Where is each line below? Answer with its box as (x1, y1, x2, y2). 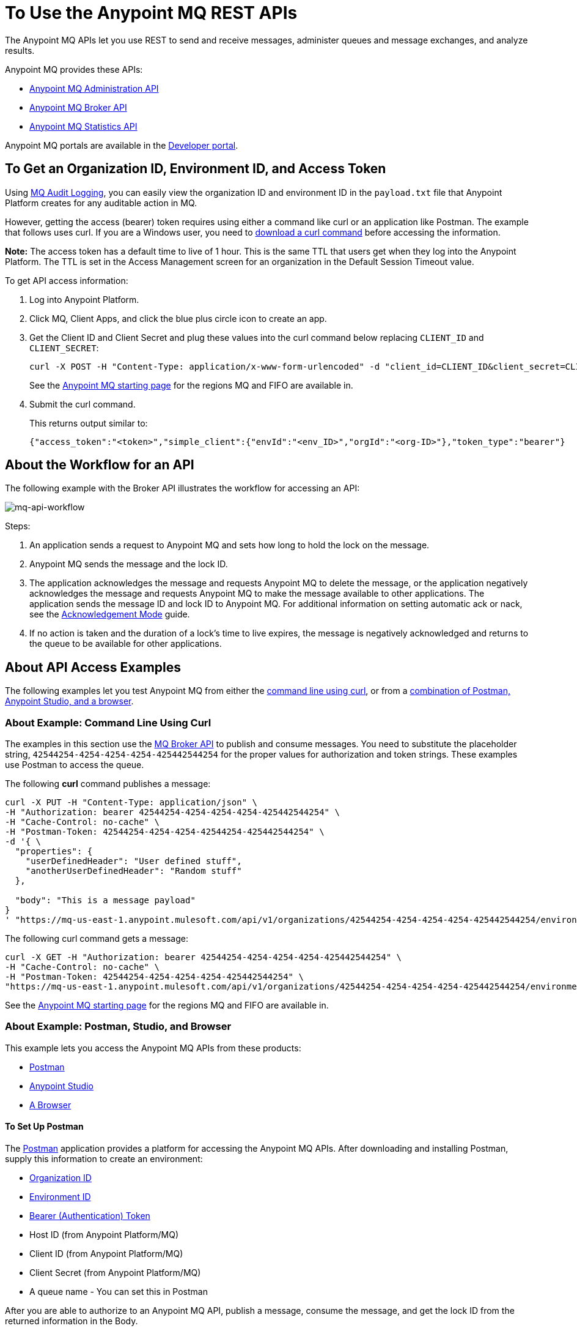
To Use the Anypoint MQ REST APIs (5, 2, 298, 23)
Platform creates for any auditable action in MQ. (5, 197, 197, 208)
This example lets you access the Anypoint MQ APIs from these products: (5, 1042, 301, 1053)
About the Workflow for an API (5, 457, 194, 473)
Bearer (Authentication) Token (29, 1210, 150, 1221)
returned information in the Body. (5, 1316, 138, 1326)
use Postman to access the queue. (5, 759, 144, 770)
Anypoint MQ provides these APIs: (5, 64, 143, 75)
